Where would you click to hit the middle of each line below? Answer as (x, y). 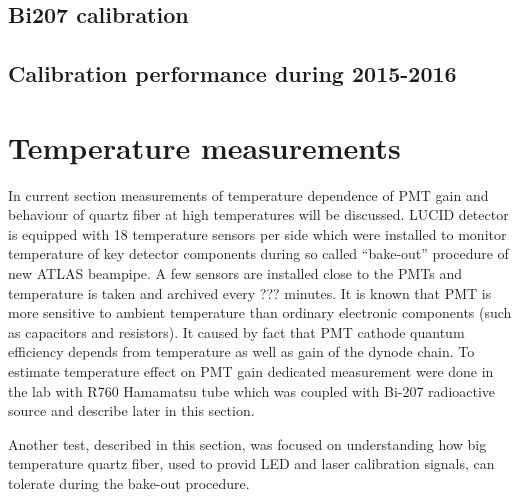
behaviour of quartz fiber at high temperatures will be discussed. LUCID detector (258, 214)
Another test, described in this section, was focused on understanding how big (247, 443)
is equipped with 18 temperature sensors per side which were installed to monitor (257, 233)
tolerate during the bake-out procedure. (129, 483)
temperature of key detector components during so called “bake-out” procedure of (258, 253)
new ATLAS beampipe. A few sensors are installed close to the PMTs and (235, 273)
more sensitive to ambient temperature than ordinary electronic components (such (260, 312)
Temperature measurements (204, 146)
